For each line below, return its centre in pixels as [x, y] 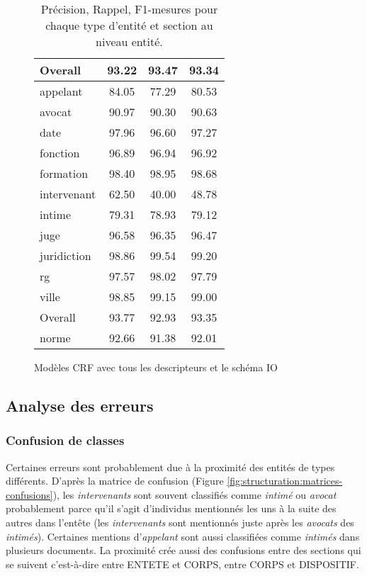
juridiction [66, 255]
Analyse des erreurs [80, 405]
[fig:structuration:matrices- [285, 481]
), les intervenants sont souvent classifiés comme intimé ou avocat [194, 494]
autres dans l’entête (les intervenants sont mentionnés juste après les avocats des [180, 522]
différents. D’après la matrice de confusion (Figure [115, 481]
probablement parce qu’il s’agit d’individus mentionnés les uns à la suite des [171, 508]
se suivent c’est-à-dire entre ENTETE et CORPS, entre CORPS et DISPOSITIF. [182, 564]
